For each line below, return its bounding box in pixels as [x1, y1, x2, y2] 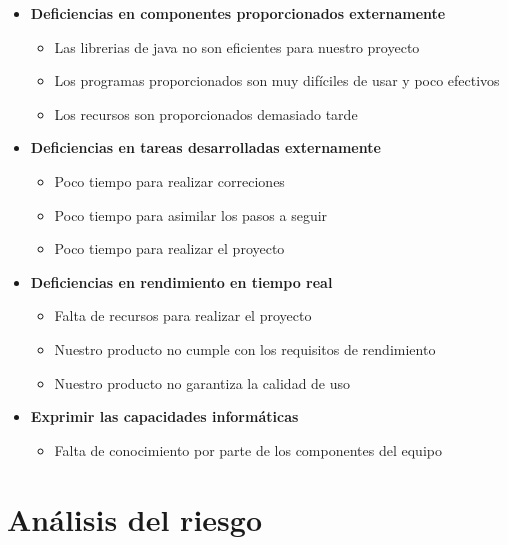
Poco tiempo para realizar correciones [54, 170, 285, 191]
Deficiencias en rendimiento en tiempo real [30, 271, 333, 292]
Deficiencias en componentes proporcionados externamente [30, 3, 446, 23]
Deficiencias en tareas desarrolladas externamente [30, 137, 381, 158]
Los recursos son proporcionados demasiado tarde [54, 103, 358, 124]
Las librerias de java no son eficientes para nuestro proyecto [54, 36, 420, 57]
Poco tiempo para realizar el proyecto [54, 238, 285, 259]
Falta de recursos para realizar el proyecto [54, 305, 312, 326]
